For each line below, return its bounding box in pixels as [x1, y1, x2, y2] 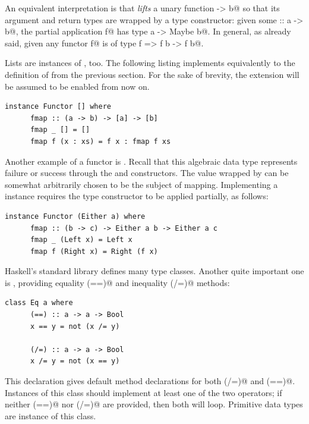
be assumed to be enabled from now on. [5, 80, 150, 92]
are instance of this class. [5, 409, 96, 422]
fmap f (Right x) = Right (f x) [30, 247, 158, 256]
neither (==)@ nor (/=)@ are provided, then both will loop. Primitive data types [5, 398, 303, 410]
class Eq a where [5, 299, 73, 307]
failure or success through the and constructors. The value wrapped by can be [5, 167, 289, 179]
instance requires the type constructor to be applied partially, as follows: [5, 190, 269, 202]
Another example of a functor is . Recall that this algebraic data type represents [5, 155, 298, 167]
